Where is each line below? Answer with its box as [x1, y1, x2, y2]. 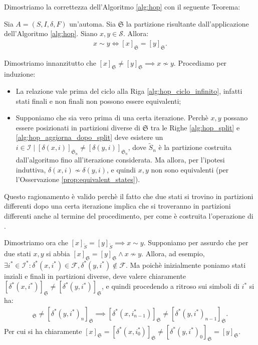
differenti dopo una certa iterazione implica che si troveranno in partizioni [4, 201, 231, 211]
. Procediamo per [173, 57, 227, 68]
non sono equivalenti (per [151, 164, 229, 175]
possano [223, 112, 248, 123]
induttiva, [16, 164, 46, 175]
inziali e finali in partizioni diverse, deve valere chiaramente [4, 270, 186, 281]
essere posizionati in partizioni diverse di [16, 122, 140, 132]
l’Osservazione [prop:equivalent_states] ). [16, 174, 140, 185]
